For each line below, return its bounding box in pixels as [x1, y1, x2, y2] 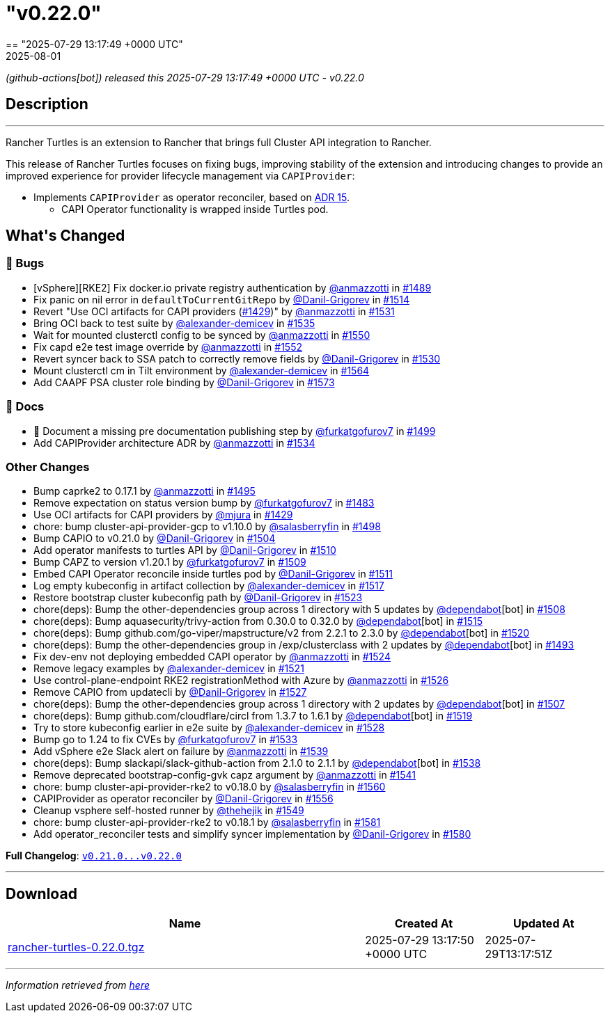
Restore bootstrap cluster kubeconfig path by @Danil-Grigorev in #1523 [33, 591, 363, 604]
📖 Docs [6, 399, 45, 414]
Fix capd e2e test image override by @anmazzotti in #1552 [33, 340, 303, 353]
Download [6, 884, 77, 902]
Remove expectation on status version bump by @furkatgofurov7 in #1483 [33, 497, 375, 509]
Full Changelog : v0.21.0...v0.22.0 [6, 850, 182, 862]
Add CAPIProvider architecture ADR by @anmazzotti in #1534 [33, 436, 315, 449]
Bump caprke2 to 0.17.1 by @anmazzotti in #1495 [33, 485, 256, 498]
